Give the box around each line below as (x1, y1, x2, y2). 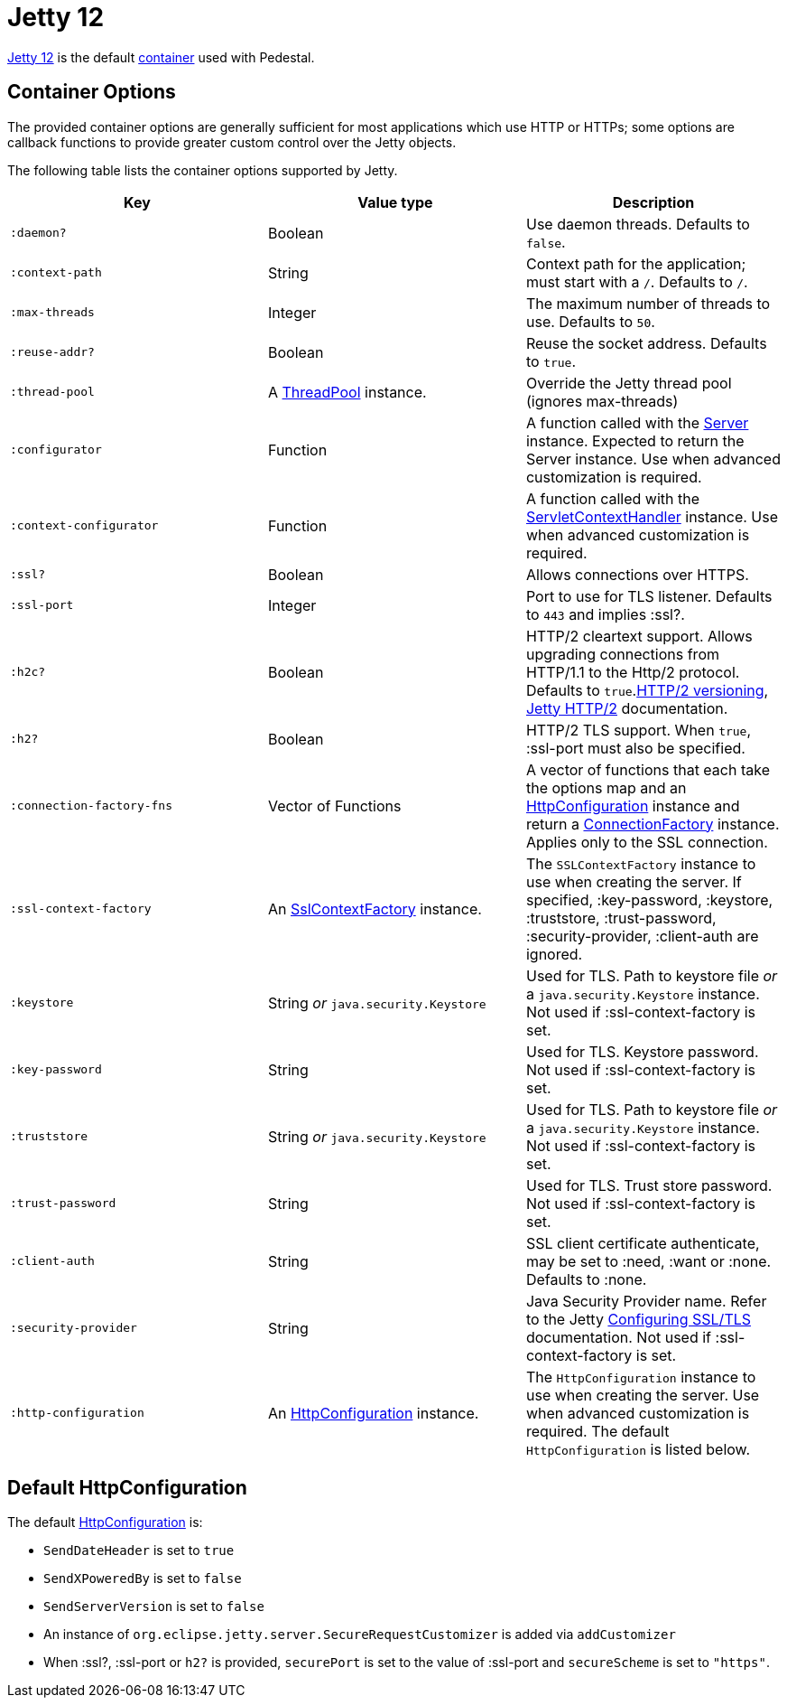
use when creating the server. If (525, 872, 742, 891)
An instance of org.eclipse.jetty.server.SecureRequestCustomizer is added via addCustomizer (43, 1626, 676, 1643)
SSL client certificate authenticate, (525, 1233, 760, 1252)
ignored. (525, 944, 583, 963)
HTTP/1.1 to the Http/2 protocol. (525, 662, 740, 681)
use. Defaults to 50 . (525, 312, 655, 331)
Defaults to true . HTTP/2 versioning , (525, 680, 769, 699)
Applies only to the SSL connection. (525, 832, 768, 851)
